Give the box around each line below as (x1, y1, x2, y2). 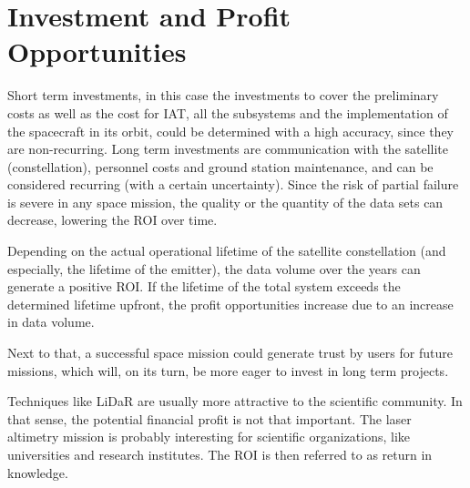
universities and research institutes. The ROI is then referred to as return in (7, 445, 433, 463)
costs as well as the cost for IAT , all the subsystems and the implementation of (7, 103, 448, 122)
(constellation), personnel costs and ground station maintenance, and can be (7, 157, 434, 176)
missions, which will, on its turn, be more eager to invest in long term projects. (7, 361, 449, 380)
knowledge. (7, 463, 68, 482)
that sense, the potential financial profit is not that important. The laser (7, 409, 412, 428)
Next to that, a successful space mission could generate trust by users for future (7, 343, 453, 362)
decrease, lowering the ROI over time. (7, 210, 218, 229)
